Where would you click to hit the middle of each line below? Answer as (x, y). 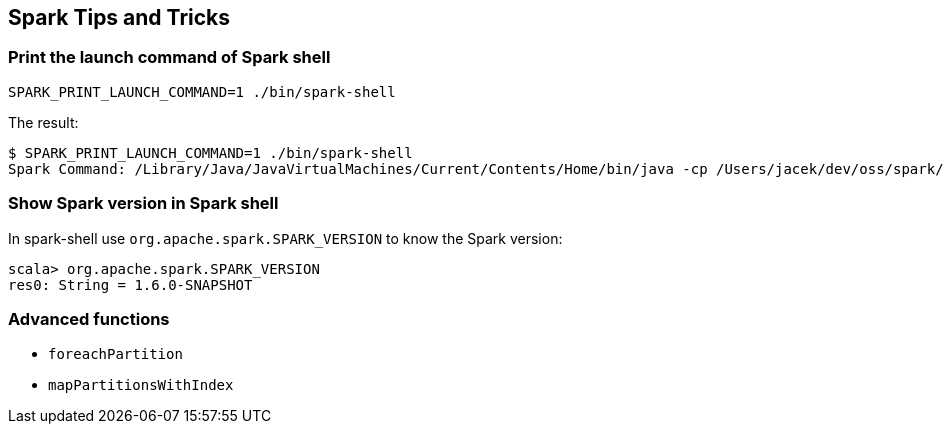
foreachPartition (115, 354)
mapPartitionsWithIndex (141, 385)
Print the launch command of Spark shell (169, 57)
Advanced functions (89, 318)
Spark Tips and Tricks (119, 17)
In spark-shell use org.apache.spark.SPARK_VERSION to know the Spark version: (285, 238)
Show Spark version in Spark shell (143, 203)
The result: (43, 122)
